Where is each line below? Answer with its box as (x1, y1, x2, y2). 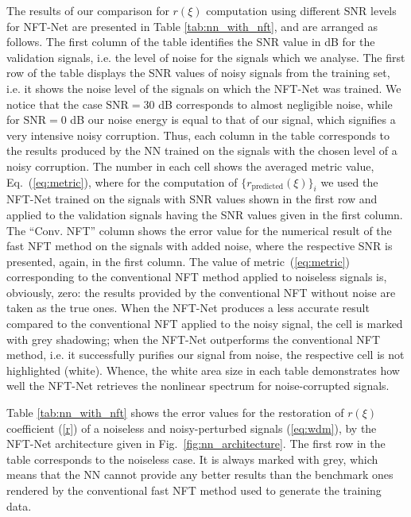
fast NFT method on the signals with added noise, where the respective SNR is (6, 237, 393, 254)
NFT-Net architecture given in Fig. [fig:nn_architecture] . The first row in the (6, 435, 386, 452)
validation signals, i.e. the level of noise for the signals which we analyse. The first (6, 48, 405, 65)
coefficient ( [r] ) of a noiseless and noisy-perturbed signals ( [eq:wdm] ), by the (6, 419, 377, 436)
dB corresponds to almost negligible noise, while (158, 95, 393, 112)
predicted (251, 182, 284, 191)
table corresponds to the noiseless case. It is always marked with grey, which (6, 450, 378, 467)
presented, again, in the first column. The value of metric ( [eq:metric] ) (6, 253, 350, 269)
